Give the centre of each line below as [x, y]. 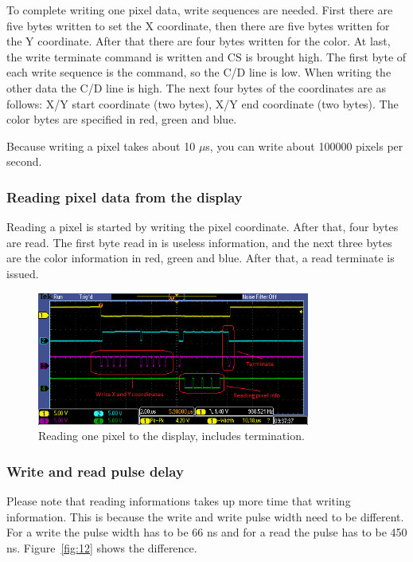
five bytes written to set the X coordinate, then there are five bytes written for [198, 25]
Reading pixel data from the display [125, 197]
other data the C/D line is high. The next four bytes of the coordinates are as [197, 87]
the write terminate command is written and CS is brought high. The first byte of [206, 56]
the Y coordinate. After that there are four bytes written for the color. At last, [199, 41]
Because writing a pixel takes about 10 [101, 145]
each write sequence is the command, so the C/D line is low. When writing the [199, 72]
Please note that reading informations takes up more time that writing [179, 501]
